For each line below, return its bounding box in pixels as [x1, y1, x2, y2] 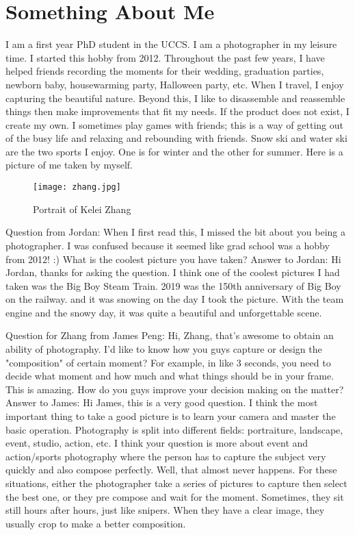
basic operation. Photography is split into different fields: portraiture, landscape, [5, 422, 343, 436]
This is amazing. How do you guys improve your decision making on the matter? [5, 382, 344, 396]
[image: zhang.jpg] [33, 182, 121, 192]
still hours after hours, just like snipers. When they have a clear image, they [5, 503, 325, 517]
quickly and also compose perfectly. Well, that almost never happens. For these [5, 462, 337, 477]
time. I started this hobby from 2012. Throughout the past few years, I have [5, 50, 325, 64]
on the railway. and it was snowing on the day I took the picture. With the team [5, 292, 344, 306]
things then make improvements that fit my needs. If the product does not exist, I [5, 104, 350, 119]
